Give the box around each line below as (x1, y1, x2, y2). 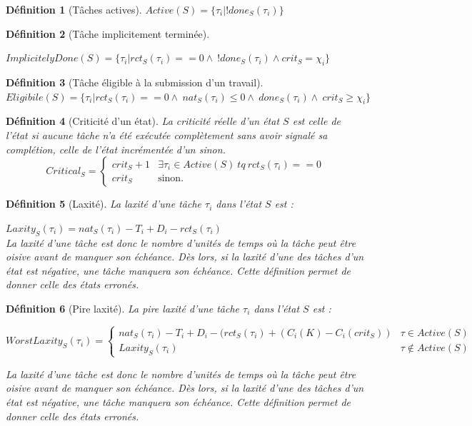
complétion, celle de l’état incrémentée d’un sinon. (6, 141, 226, 156)
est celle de (292, 113, 341, 128)
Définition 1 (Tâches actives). (6, 2, 142, 16)
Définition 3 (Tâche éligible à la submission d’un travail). (6, 74, 263, 89)
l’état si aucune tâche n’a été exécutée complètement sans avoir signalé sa (6, 127, 328, 142)
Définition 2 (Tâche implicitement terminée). (6, 26, 210, 41)
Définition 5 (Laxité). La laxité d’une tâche (6, 196, 202, 211)
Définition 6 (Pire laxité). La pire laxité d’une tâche (6, 300, 240, 315)
